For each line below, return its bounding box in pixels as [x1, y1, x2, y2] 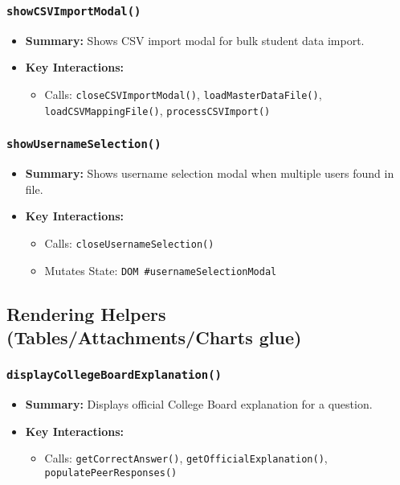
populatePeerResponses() [44, 467, 178, 479]
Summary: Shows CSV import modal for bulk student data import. [25, 31, 365, 48]
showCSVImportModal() [6, 4, 141, 18]
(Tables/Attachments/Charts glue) [6, 324, 302, 349]
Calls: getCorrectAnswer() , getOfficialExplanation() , [44, 450, 328, 467]
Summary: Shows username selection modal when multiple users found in [25, 165, 394, 182]
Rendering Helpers [6, 301, 166, 326]
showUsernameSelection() [6, 138, 161, 151]
